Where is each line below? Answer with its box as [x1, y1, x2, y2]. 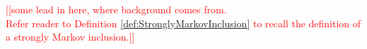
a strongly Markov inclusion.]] [6, 29, 135, 44]
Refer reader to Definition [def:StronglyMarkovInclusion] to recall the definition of [6, 15, 361, 30]
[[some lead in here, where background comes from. [6, 2, 227, 16]
